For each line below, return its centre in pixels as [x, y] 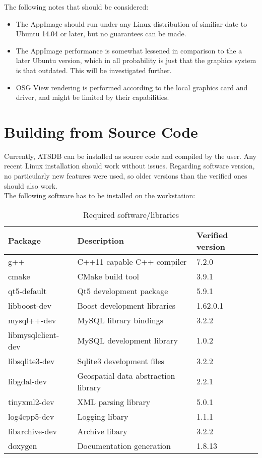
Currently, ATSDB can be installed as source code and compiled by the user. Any [130, 156]
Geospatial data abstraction [126, 375]
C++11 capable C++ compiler [132, 261]
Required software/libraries [131, 214]
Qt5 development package [123, 291]
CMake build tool [108, 276]
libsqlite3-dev [31, 361]
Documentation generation [124, 445]
